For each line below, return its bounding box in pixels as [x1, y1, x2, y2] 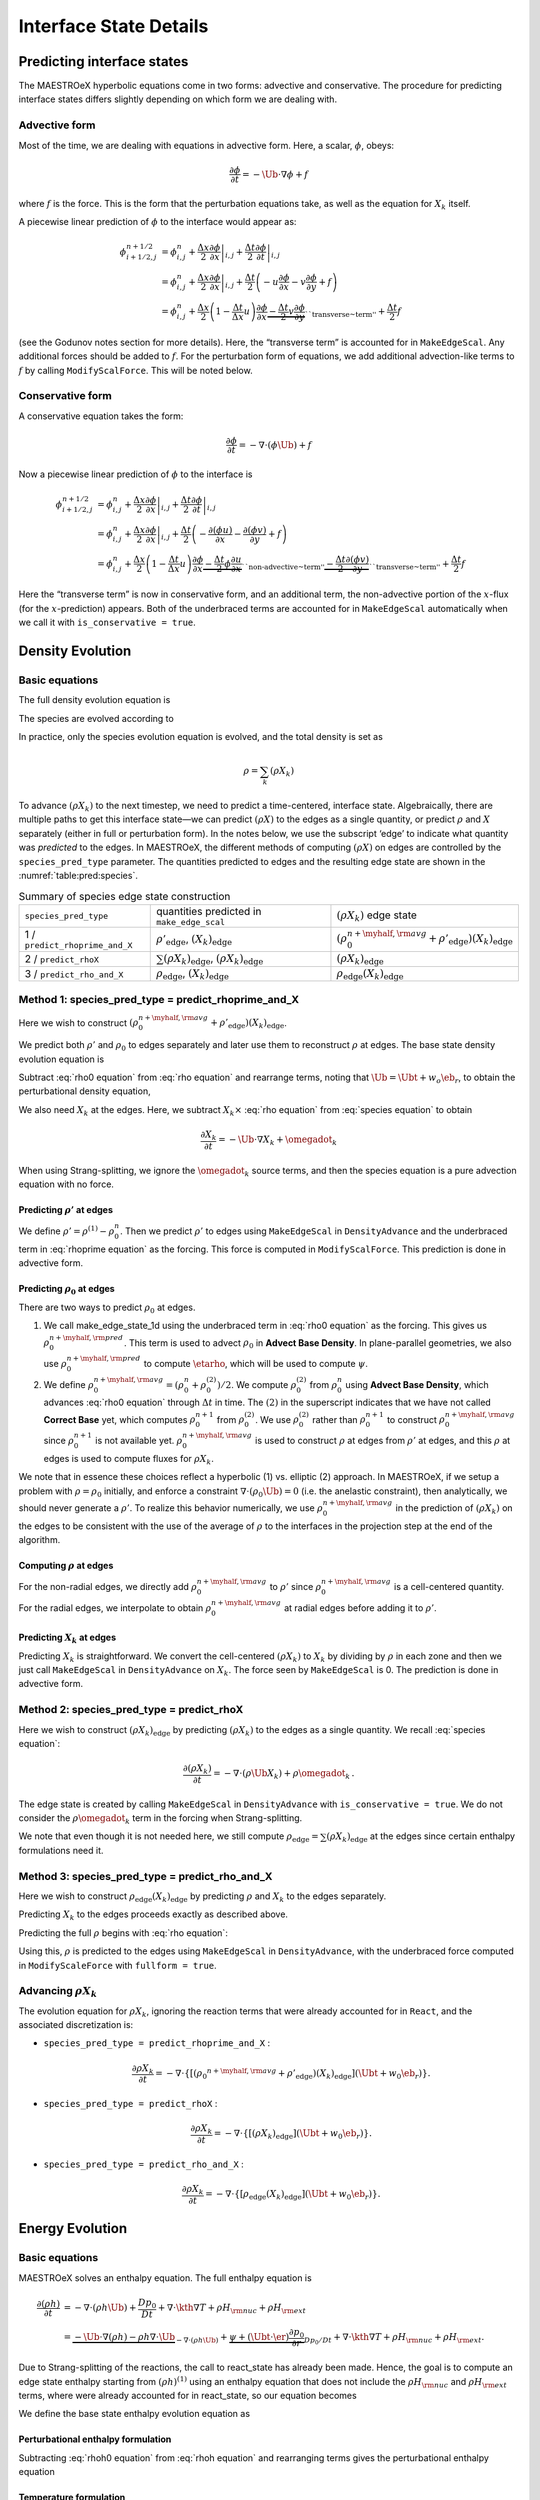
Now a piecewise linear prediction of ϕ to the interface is [18, 468, 253, 480]
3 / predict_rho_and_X [24, 966, 124, 980]
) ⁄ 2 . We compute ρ [216, 1378, 297, 1390]
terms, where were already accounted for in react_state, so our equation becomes [18, 2389, 357, 2401]
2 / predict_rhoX [24, 952, 100, 966]
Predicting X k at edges [18, 1631, 117, 1646]
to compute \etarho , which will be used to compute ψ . [143, 1357, 369, 1369]
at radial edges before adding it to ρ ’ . [283, 1601, 437, 1614]
